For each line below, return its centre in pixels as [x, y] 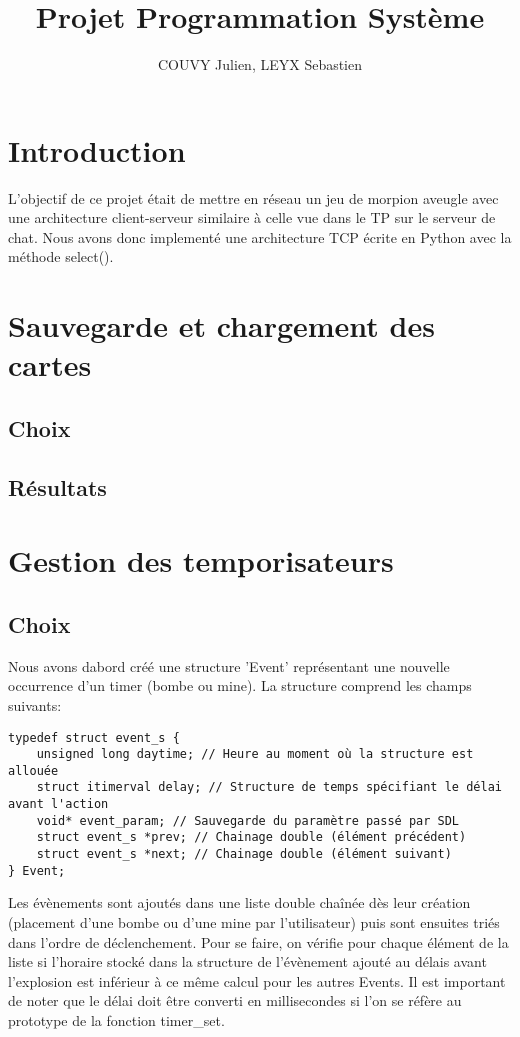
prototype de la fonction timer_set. [116, 1019]
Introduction [97, 149]
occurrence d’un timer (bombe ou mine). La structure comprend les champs [240, 685]
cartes [50, 364]
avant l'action [58, 804]
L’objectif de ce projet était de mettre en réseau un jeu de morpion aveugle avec [253, 197]
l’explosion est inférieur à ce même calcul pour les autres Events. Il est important [257, 980]
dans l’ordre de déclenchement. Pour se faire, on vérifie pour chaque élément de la [258, 941]
